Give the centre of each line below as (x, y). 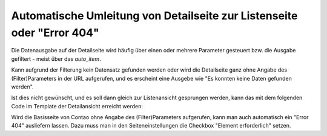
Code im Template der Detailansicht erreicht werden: (77, 106)
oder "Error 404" (55, 32)
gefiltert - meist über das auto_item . (56, 59)
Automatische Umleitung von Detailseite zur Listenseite (154, 16)
